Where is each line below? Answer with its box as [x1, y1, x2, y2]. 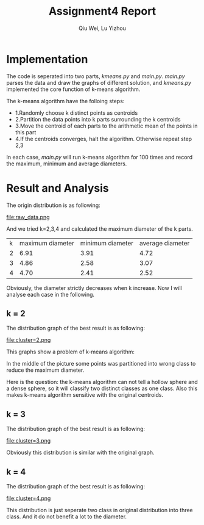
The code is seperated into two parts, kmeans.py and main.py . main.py [6, 72, 185, 80]
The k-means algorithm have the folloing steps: [6, 97, 125, 104]
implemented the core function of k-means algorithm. [6, 85, 141, 93]
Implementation [6, 52, 88, 66]
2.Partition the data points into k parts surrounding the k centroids [15, 115, 181, 123]
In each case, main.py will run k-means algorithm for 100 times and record [6, 153, 193, 161]
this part [15, 128, 37, 136]
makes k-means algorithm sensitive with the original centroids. [6, 391, 163, 399]
